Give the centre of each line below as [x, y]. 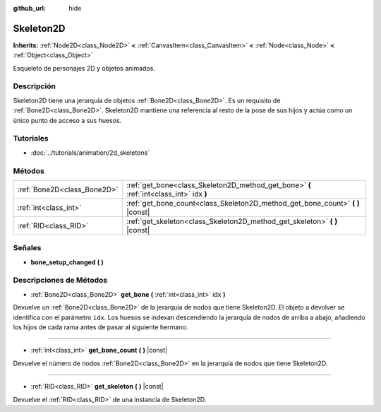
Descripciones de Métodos [60, 281]
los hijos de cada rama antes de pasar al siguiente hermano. [101, 327]
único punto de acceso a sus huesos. [67, 120]
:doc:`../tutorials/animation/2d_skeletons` [90, 153]
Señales [27, 248]
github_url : [29, 8]
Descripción [35, 86]
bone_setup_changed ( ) [67, 262]
